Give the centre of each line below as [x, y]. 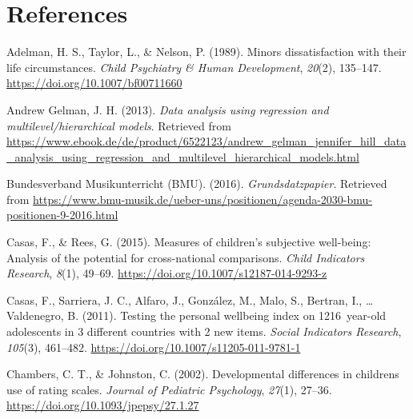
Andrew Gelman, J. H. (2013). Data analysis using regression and [168, 109]
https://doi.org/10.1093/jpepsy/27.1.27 [103, 405]
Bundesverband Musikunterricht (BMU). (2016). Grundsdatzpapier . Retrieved [197, 184]
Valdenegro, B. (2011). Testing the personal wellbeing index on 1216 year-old [196, 315]
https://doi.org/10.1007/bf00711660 [94, 83]
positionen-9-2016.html [62, 215]
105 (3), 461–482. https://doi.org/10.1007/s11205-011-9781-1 [154, 347]
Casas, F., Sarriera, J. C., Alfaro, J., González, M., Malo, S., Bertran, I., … [190, 299]
